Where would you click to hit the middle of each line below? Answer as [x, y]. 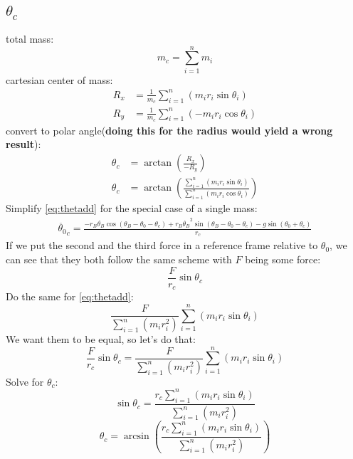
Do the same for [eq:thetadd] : [70, 296]
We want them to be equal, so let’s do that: [101, 339]
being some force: [283, 259]
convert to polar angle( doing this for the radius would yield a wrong [169, 130]
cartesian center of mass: [59, 79]
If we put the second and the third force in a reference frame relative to [162, 245]
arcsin [136, 437]
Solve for [25, 381]
